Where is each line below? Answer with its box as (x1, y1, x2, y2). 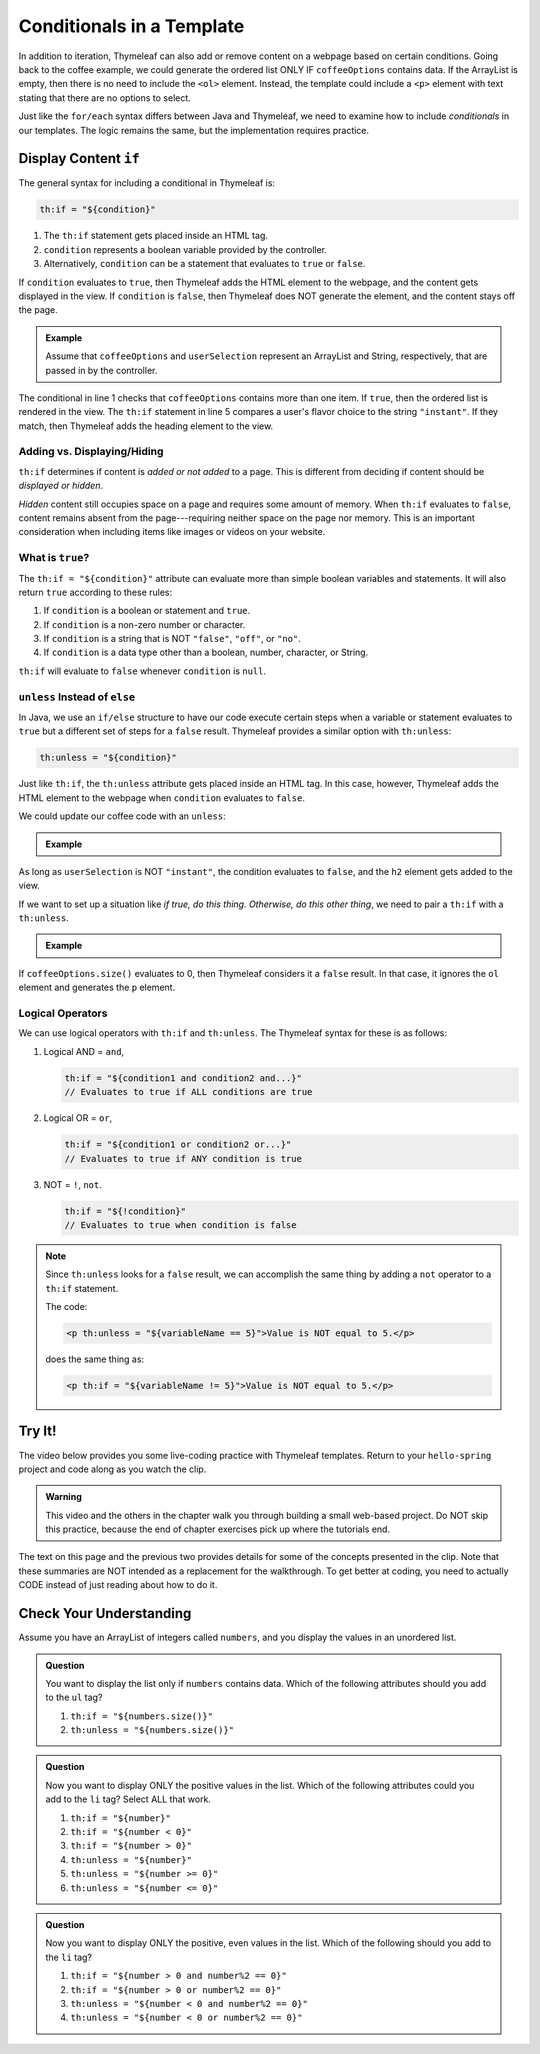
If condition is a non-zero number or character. (43, 618, 246, 630)
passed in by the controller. (45, 364, 158, 376)
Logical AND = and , (43, 1045, 125, 1057)
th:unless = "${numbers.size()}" (70, 1725, 235, 1736)
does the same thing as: (45, 1353, 145, 1365)
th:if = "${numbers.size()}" (70, 1710, 214, 1722)
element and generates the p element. (18, 981, 176, 994)
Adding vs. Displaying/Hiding (18, 445, 164, 459)
